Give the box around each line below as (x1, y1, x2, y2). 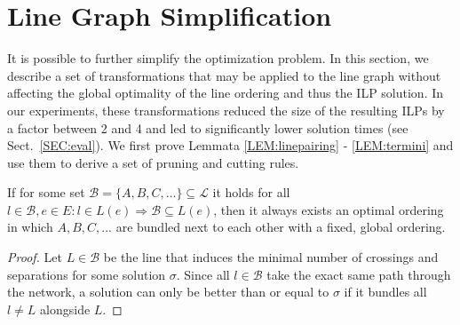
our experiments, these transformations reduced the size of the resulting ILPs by (7, 100, 445, 119)
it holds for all (212, 183, 290, 202)
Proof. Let (7, 248, 62, 266)
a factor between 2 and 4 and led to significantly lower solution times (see (7, 118, 408, 137)
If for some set (7, 183, 85, 202)
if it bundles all (344, 282, 427, 301)
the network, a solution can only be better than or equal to (7, 282, 329, 301)
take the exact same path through (266, 265, 451, 283)
